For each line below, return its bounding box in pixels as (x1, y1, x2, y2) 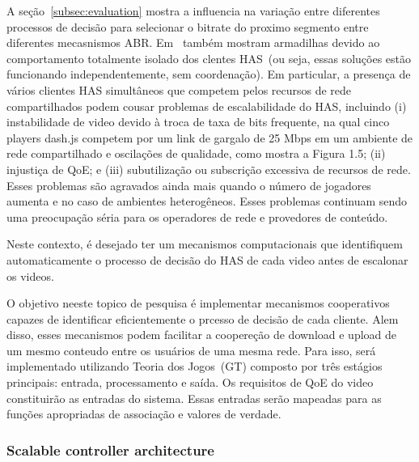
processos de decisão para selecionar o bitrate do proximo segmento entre (6, 18, 369, 35)
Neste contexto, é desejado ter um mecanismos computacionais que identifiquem (6, 235, 403, 252)
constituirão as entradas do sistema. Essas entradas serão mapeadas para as (6, 389, 382, 406)
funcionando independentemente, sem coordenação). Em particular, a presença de (6, 66, 411, 83)
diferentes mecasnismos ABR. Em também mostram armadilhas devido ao (6, 34, 380, 51)
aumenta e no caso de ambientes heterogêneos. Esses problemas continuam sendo (6, 193, 408, 210)
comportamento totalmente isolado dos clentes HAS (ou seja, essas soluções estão (6, 49, 412, 66)
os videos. (6, 267, 54, 284)
